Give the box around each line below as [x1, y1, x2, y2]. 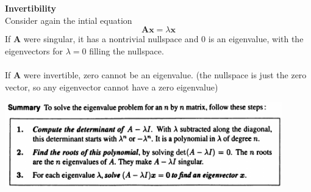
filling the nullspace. [89, 44, 164, 57]
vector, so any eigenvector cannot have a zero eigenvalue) [5, 80, 218, 93]
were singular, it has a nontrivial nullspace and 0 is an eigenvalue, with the [23, 32, 304, 45]
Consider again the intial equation [5, 13, 132, 26]
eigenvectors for [5, 44, 63, 57]
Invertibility [5, 2, 57, 14]
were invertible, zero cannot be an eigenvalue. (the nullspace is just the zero [23, 68, 307, 81]
